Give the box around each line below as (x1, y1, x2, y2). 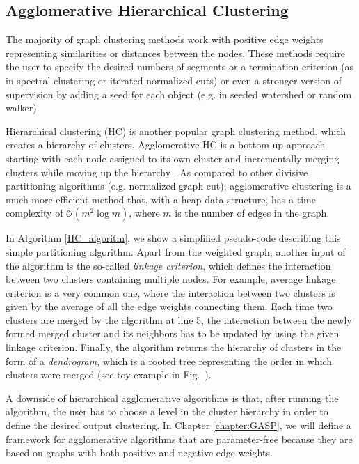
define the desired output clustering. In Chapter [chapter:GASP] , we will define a (6, 418, 351, 433)
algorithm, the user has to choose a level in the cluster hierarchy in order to (6, 404, 328, 419)
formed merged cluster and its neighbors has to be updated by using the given (6, 326, 340, 341)
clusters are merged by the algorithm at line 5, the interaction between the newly (6, 312, 352, 327)
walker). (6, 100, 40, 115)
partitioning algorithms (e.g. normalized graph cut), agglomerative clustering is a (6, 178, 351, 193)
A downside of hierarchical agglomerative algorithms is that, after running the (6, 390, 339, 405)
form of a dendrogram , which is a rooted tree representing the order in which (6, 353, 333, 368)
